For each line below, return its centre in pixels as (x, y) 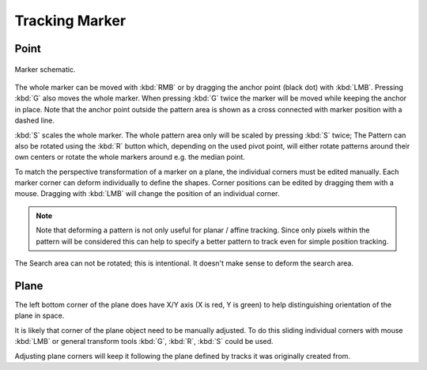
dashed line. (35, 121)
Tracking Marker (70, 21)
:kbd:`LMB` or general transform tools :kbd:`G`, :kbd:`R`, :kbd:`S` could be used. (144, 342)
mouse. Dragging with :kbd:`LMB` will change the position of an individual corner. (147, 194)
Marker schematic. (45, 69)
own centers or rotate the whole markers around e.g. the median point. (130, 157)
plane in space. (40, 315)
